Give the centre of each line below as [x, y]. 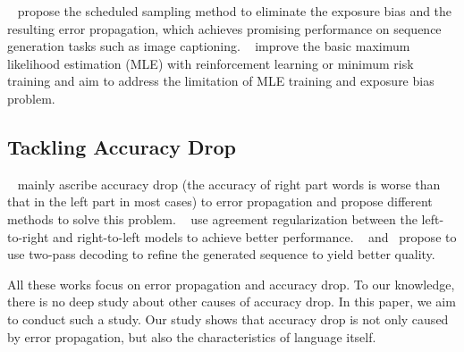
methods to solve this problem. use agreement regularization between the [212, 218]
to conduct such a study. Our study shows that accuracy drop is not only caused [228, 318]
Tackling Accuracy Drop [122, 146]
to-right [28, 236]
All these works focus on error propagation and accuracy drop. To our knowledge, [231, 284]
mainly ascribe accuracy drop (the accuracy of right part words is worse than [229, 184]
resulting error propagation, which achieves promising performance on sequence [224, 28]
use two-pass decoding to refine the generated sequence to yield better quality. [221, 254]
